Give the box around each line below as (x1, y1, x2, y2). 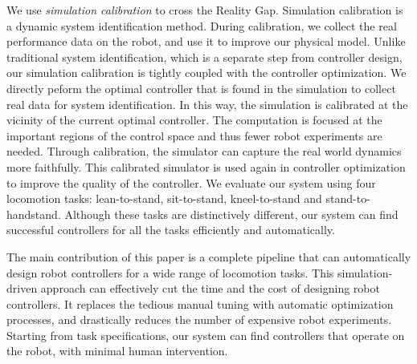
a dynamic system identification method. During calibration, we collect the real (6, 17, 397, 34)
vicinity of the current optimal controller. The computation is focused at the (6, 111, 382, 128)
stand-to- (325, 190, 370, 207)
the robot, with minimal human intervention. (6, 342, 228, 359)
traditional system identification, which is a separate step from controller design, (6, 48, 403, 65)
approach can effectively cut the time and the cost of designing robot (40, 280, 380, 297)
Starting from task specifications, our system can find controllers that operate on (6, 326, 405, 343)
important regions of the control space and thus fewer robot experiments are (6, 127, 382, 144)
